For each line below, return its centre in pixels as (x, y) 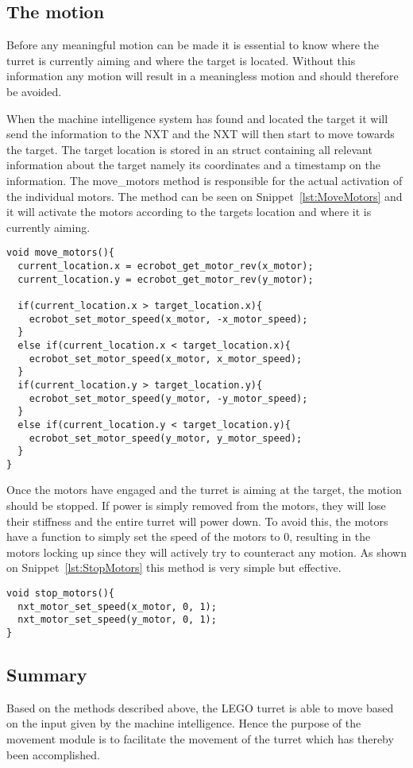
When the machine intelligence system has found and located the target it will (197, 118)
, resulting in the (330, 536)
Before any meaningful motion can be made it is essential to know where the (193, 45)
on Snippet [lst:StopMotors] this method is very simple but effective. (174, 567)
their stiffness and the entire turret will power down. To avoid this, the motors (197, 521)
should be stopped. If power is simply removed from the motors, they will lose (196, 506)
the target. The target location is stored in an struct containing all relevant (189, 149)
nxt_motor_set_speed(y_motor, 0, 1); (117, 620)
